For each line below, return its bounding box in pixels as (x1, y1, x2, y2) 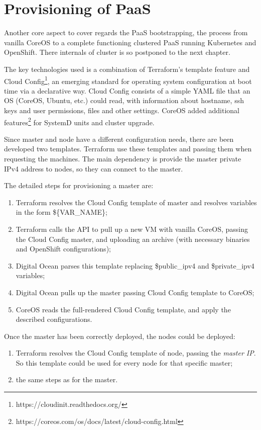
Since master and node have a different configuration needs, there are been (4, 133, 234, 144)
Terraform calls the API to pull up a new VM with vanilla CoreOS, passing (16, 223, 248, 234)
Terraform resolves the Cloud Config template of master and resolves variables (16, 197, 257, 207)
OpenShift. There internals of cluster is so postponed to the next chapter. (4, 47, 230, 57)
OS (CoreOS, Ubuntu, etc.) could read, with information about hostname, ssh (4, 95, 244, 106)
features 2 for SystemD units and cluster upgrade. (4, 115, 155, 127)
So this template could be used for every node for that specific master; (16, 357, 233, 368)
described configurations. (16, 314, 92, 324)
